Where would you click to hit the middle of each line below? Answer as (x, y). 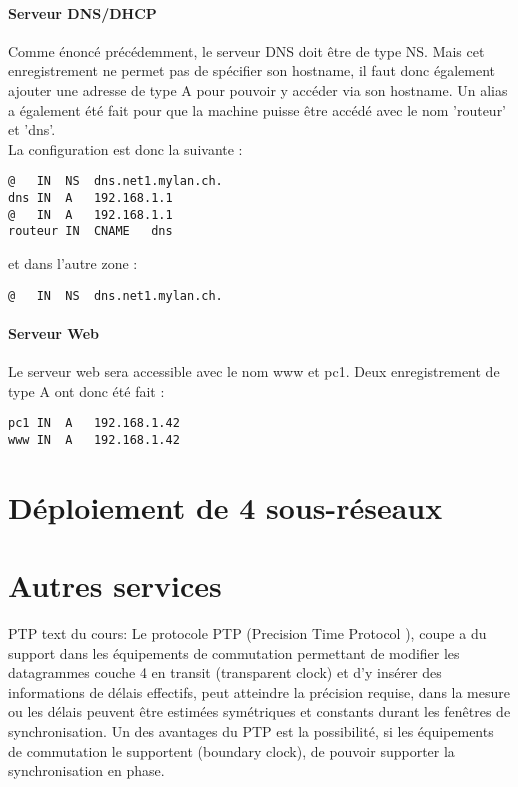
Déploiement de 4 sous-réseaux (225, 506)
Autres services (115, 585)
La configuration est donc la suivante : (125, 148)
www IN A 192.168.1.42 (94, 439)
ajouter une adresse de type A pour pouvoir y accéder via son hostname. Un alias (258, 89)
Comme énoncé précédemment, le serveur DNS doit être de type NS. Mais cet (246, 50)
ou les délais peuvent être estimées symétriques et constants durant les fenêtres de (259, 711)
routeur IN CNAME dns (90, 231)
